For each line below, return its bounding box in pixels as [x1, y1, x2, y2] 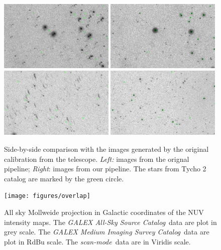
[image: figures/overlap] [4, 192, 90, 200]
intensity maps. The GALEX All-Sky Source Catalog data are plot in [4, 216, 217, 227]
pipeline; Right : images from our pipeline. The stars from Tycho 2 [4, 163, 206, 174]
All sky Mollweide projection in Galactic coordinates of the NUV [4, 207, 204, 217]
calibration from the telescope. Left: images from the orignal [4, 153, 189, 164]
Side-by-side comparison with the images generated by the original [4, 144, 209, 154]
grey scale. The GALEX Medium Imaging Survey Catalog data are [4, 226, 209, 237]
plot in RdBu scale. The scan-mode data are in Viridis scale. [4, 236, 191, 246]
